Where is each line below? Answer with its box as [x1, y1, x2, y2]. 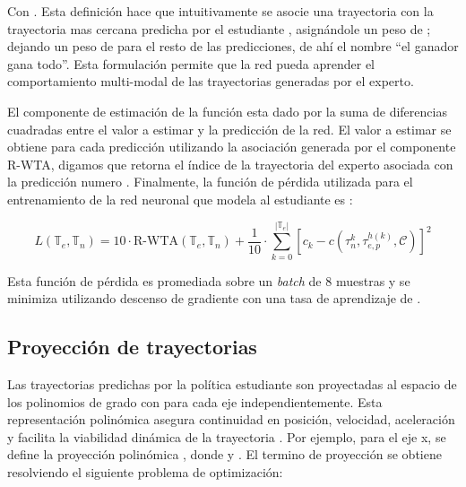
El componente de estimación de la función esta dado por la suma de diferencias [7, 101, 447, 120]
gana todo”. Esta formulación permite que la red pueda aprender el [7, 54, 375, 73]
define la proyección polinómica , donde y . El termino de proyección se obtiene [7, 445, 442, 464]
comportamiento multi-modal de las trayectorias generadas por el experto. [7, 72, 414, 91]
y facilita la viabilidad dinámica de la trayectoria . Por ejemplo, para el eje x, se [7, 427, 446, 446]
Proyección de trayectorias [7, 333, 257, 361]
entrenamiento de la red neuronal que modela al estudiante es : [7, 189, 353, 208]
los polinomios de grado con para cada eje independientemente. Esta [7, 392, 383, 411]
